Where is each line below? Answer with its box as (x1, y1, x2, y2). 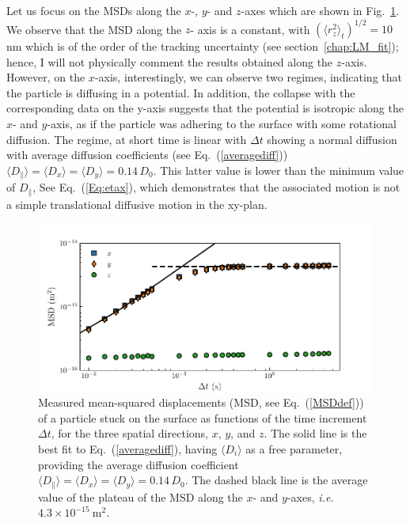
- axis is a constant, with (190, 21, 310, 37)
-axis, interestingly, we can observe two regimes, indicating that (94, 69, 402, 85)
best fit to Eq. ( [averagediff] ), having (38, 440, 218, 457)
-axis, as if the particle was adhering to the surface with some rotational (47, 116, 397, 132)
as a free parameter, (245, 440, 343, 457)
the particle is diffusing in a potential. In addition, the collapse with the (6, 84, 355, 100)
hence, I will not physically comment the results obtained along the (6, 53, 333, 70)
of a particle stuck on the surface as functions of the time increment (38, 409, 367, 426)
